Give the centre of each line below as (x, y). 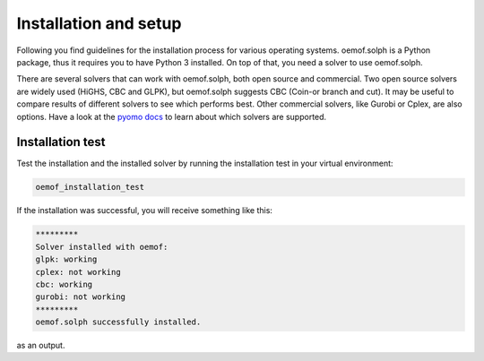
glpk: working (66, 259)
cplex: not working (78, 272)
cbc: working (64, 284)
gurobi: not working (80, 297)
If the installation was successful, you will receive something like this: (145, 211)
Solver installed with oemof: (102, 247)
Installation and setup (99, 23)
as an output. (41, 346)
